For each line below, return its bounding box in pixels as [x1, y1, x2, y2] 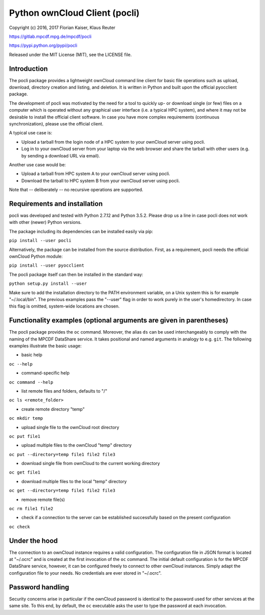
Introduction [9, 64, 48, 73]
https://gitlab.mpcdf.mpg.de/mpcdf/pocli [9, 33, 92, 39]
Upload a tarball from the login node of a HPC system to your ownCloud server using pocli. [21, 139, 206, 145]
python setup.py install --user [9, 281, 87, 286]
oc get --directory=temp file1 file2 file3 [9, 488, 115, 493]
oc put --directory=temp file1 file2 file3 [9, 452, 115, 457]
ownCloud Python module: [9, 253, 63, 259]
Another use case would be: [9, 161, 66, 167]
